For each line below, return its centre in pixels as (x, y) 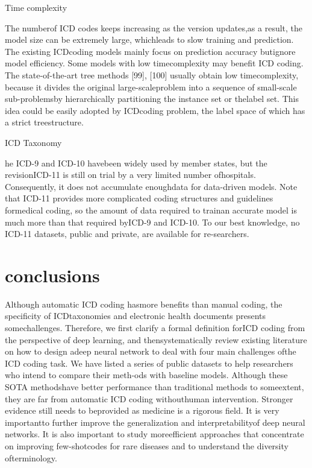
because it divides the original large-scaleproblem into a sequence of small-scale (151, 87)
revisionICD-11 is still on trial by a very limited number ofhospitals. (130, 175)
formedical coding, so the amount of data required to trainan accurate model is (151, 210)
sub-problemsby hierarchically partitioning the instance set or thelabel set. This (152, 99)
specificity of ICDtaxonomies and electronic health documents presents (136, 316)
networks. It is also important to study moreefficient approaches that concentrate (154, 434)
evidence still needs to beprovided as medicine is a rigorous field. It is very (142, 410)
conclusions (52, 275)
